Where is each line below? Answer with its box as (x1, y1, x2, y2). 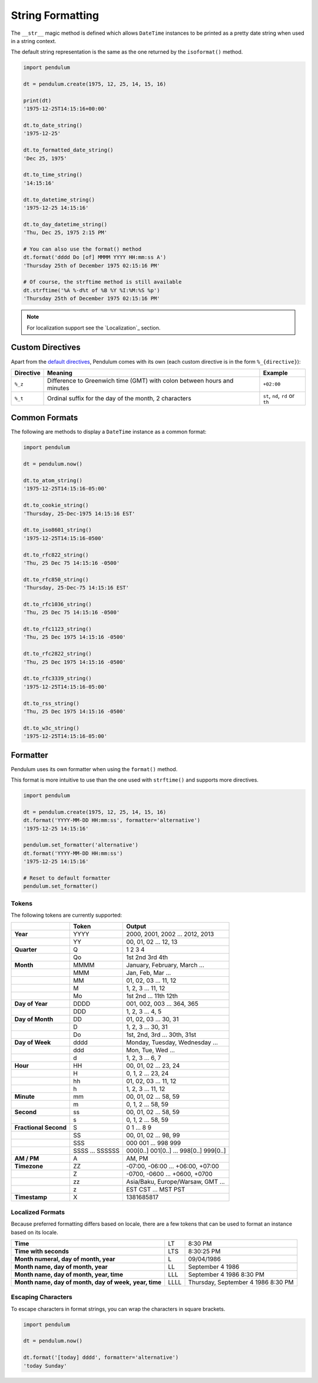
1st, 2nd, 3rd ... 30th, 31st (125, 1030, 197, 1039)
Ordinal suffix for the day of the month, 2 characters (47, 394, 191, 403)
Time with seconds (14, 1247, 69, 1255)
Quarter (14, 946, 37, 954)
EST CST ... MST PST (125, 1186, 185, 1194)
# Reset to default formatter (23, 874, 111, 881)
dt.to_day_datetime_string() (23, 221, 108, 228)
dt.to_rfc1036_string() (23, 601, 92, 607)
